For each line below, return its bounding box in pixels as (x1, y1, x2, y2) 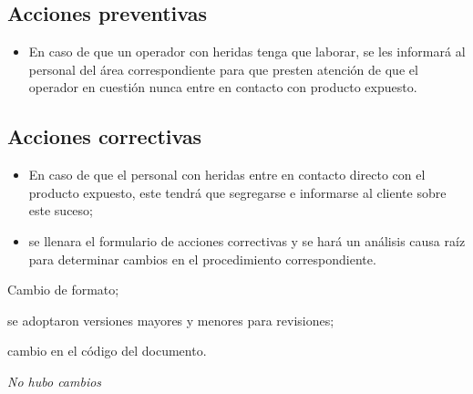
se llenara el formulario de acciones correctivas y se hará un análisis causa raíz (28, 231, 466, 250)
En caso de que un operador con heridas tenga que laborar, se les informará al (28, 42, 466, 61)
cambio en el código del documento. (7, 341, 207, 360)
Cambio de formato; (7, 280, 119, 299)
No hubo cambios (7, 371, 102, 390)
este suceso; (28, 201, 93, 220)
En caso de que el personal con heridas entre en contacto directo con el (28, 165, 426, 184)
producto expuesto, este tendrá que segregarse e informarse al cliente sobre (28, 182, 447, 202)
